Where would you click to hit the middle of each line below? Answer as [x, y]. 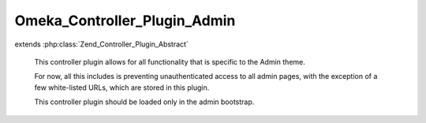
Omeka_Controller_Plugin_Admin [125, 20]
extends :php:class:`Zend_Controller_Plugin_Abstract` [101, 44]
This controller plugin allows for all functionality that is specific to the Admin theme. [170, 61]
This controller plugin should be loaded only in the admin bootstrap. [144, 102]
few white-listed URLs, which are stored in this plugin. [122, 88]
